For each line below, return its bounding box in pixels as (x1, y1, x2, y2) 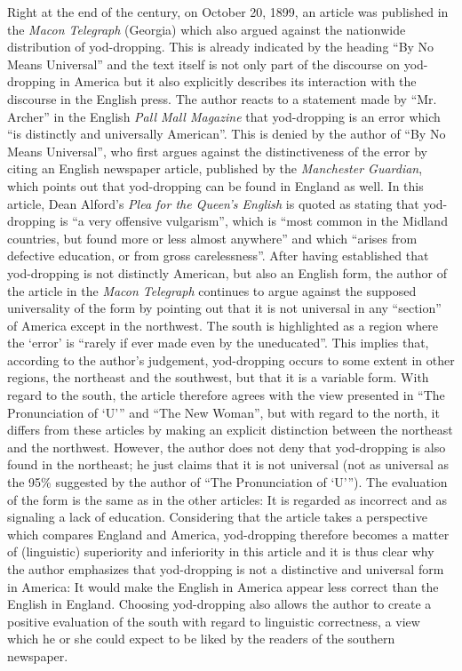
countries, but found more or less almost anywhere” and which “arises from (7, 228, 418, 247)
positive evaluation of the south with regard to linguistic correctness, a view (7, 611, 420, 630)
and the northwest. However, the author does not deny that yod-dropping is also (7, 437, 446, 456)
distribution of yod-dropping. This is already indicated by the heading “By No (7, 37, 434, 56)
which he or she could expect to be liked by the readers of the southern (7, 629, 395, 648)
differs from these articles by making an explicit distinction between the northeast (7, 420, 453, 439)
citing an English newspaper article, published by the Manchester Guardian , (7, 159, 423, 178)
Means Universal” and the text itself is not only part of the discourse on (7, 54, 400, 73)
